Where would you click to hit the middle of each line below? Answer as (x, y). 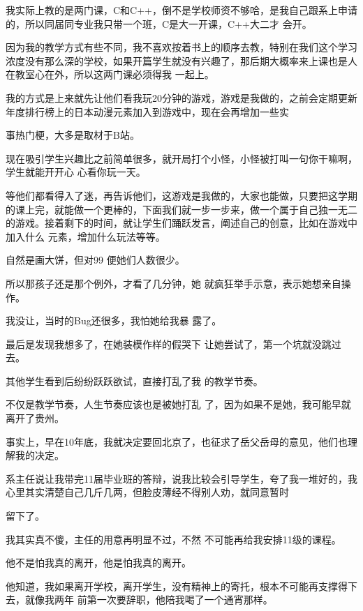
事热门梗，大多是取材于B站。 (73, 135)
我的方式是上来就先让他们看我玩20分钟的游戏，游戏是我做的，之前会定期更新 (181, 97)
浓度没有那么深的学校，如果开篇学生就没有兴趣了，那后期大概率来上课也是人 (181, 60)
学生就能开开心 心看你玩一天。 (76, 172)
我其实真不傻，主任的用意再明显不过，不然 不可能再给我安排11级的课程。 (173, 539)
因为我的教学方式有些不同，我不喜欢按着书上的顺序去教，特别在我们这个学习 (181, 47)
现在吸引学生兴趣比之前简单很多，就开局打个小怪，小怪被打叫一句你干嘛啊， (181, 158)
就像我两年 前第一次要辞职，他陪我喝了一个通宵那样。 (149, 599)
